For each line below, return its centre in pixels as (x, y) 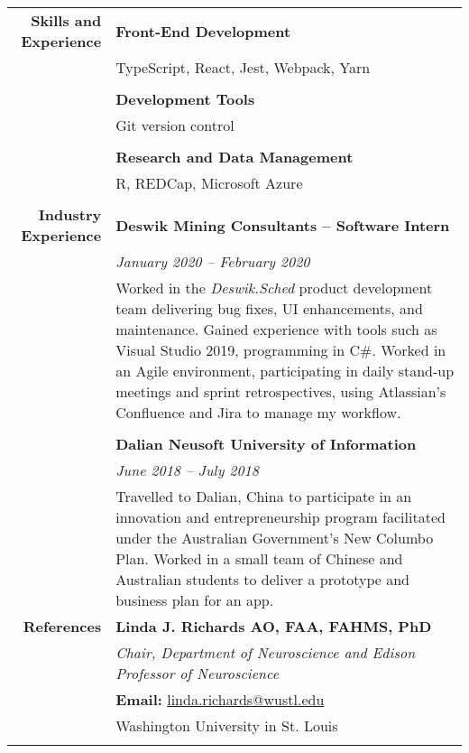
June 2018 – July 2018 (187, 470)
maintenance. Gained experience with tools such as (276, 329)
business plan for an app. (195, 600)
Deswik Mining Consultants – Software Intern (283, 225)
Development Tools (185, 99)
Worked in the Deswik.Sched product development (274, 288)
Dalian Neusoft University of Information (266, 444)
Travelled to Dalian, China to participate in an (264, 496)
